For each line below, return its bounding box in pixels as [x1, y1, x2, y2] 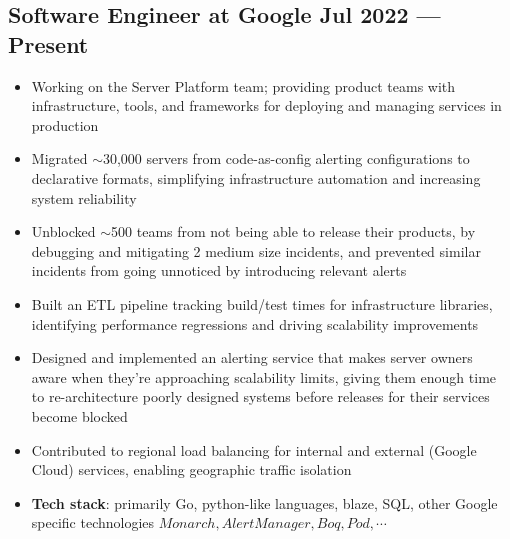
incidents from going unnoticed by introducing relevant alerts [31, 260, 407, 281]
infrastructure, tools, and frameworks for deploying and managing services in [31, 95, 502, 116]
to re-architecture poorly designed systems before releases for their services [31, 386, 490, 407]
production [31, 114, 99, 135]
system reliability [31, 187, 137, 208]
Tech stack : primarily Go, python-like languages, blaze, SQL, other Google [31, 492, 498, 513]
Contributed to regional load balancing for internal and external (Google [31, 439, 477, 460]
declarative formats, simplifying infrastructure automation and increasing [31, 167, 481, 188]
